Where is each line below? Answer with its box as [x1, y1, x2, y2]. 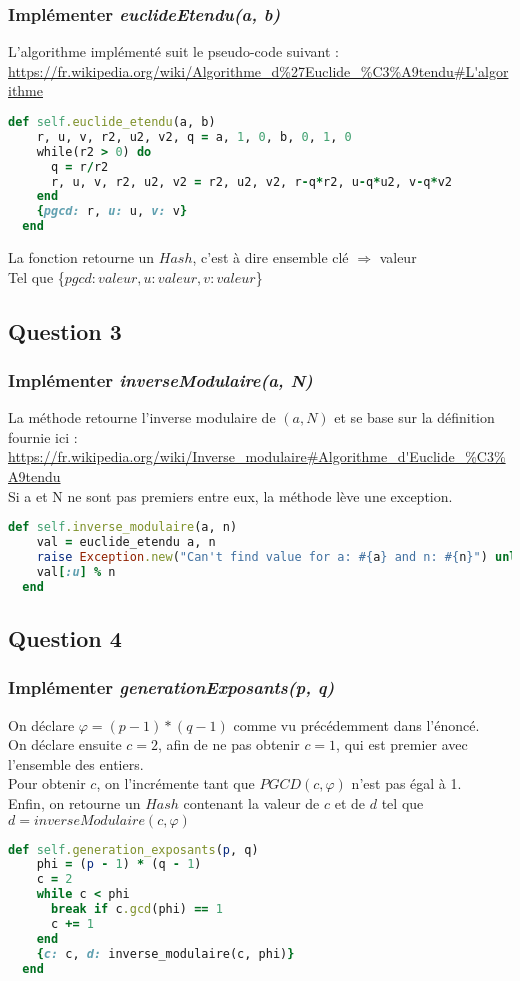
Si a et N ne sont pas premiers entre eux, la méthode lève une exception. [8, 485, 453, 506]
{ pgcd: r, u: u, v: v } [36, 204, 188, 219]
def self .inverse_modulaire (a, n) [8, 520, 238, 535]
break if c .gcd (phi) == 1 [50, 902, 223, 916]
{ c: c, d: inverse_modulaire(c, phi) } [36, 946, 295, 961]
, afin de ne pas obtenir [158, 734, 300, 755]
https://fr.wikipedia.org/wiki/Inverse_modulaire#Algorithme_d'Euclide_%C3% [8, 446, 506, 467]
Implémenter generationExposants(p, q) [8, 675, 335, 700]
